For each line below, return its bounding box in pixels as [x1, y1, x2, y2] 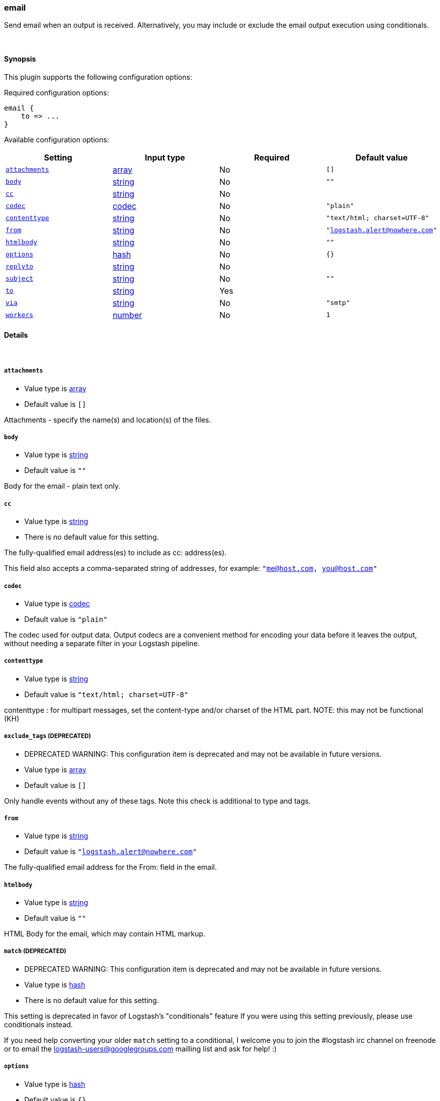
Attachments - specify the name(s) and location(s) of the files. [4, 415, 211, 424]
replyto [6, 263, 33, 271]
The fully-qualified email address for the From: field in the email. [4, 863, 217, 872]
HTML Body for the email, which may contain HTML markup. [4, 929, 206, 938]
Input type [144, 152, 185, 163]
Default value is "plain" [24, 614, 108, 623]
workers [6, 311, 33, 319]
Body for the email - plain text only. [4, 482, 121, 491]
